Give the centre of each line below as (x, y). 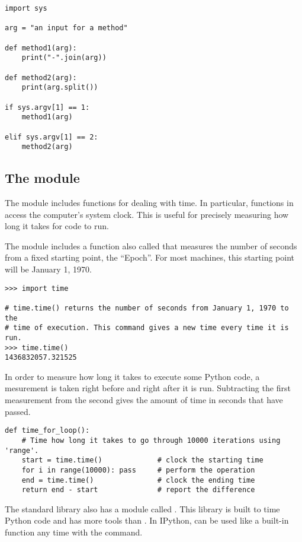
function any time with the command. (74, 532)
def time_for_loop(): (47, 431)
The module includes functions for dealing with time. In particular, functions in (149, 203)
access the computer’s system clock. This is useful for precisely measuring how (147, 214)
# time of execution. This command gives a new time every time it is (147, 328)
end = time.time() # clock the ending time (138, 480)
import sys (26, 8)
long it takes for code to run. (57, 226)
